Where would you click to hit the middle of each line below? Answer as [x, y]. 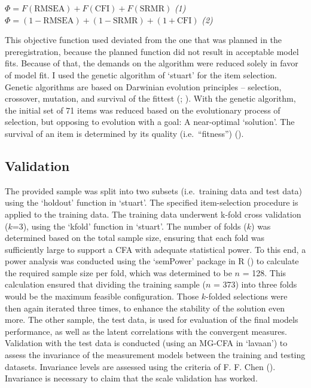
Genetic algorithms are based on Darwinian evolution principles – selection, [143, 86]
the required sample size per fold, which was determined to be [118, 272]
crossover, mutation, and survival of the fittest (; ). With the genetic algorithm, [150, 98]
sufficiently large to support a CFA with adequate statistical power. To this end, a [155, 249]
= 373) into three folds [255, 284]
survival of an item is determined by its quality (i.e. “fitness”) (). [124, 133]
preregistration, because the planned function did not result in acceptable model [152, 51]
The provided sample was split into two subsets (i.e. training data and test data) [153, 190]
